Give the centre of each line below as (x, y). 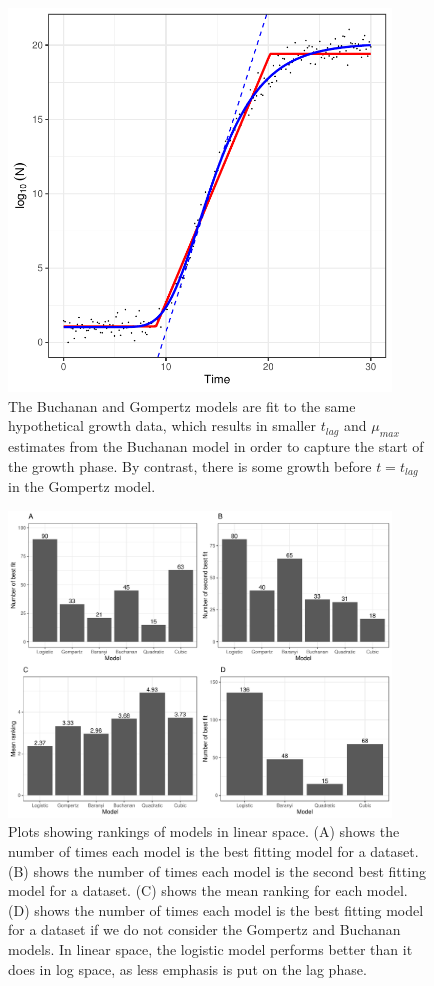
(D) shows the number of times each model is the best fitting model (216, 909)
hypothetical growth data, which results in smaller (162, 425)
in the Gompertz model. (82, 486)
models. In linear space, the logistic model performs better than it (210, 948)
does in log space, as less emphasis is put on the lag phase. (187, 968)
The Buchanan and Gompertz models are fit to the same (182, 405)
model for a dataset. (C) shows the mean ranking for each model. (208, 890)
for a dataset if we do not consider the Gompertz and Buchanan (204, 929)
